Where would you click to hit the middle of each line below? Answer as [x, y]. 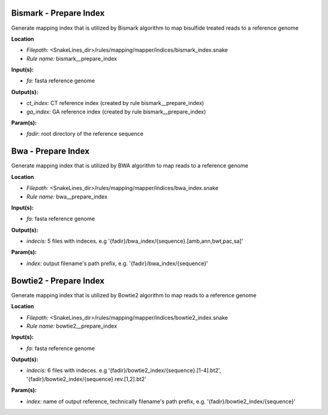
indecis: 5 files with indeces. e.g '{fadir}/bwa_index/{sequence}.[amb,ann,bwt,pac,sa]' [135, 241]
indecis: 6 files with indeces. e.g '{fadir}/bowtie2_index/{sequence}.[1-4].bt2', [124, 371]
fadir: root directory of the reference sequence [85, 134]
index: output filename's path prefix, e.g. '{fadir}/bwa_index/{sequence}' [117, 263]
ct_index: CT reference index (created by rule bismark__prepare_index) [115, 103]
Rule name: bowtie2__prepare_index [72, 326]
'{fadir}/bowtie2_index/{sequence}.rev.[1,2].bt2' [87, 379]
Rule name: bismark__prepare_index [72, 58]
